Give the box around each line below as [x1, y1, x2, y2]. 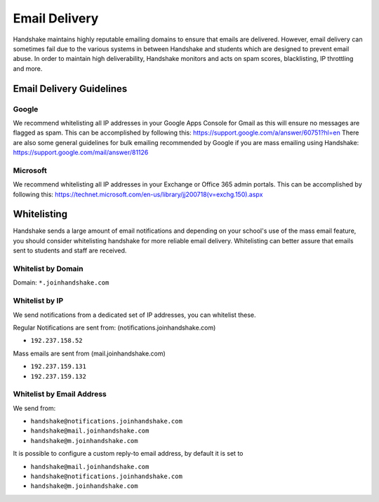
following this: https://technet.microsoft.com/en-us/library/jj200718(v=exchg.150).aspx [13, 190, 263, 198]
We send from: [13, 404, 56, 412]
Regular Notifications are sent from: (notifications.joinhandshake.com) [13, 323, 216, 332]
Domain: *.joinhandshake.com [13, 278, 109, 287]
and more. [13, 64, 43, 73]
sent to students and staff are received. [13, 246, 127, 255]
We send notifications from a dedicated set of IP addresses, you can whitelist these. [13, 311, 256, 319]
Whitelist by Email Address [13, 389, 107, 399]
